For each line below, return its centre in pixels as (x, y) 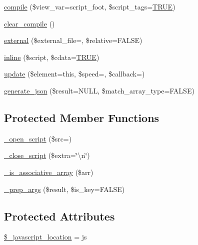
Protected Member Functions (82, 117)
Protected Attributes (59, 216)
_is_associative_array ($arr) (49, 172)
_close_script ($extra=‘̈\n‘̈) (47, 155)
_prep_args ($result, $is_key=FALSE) (64, 189)
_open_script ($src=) (38, 138)
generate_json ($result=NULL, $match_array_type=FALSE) (99, 90)
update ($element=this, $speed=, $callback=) (74, 74)
